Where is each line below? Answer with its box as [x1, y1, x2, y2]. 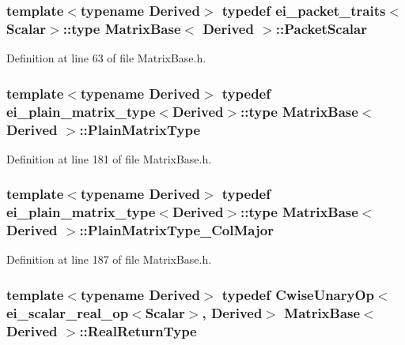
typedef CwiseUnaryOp [221, 284, 375, 304]
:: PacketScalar [275, 18, 367, 38]
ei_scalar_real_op [6, 302, 129, 322]
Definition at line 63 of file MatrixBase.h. [6, 50, 206, 66]
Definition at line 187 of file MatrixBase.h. [6, 251, 212, 268]
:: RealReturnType [79, 321, 197, 340]
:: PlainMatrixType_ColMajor [79, 220, 274, 240]
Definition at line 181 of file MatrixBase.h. [6, 150, 212, 167]
